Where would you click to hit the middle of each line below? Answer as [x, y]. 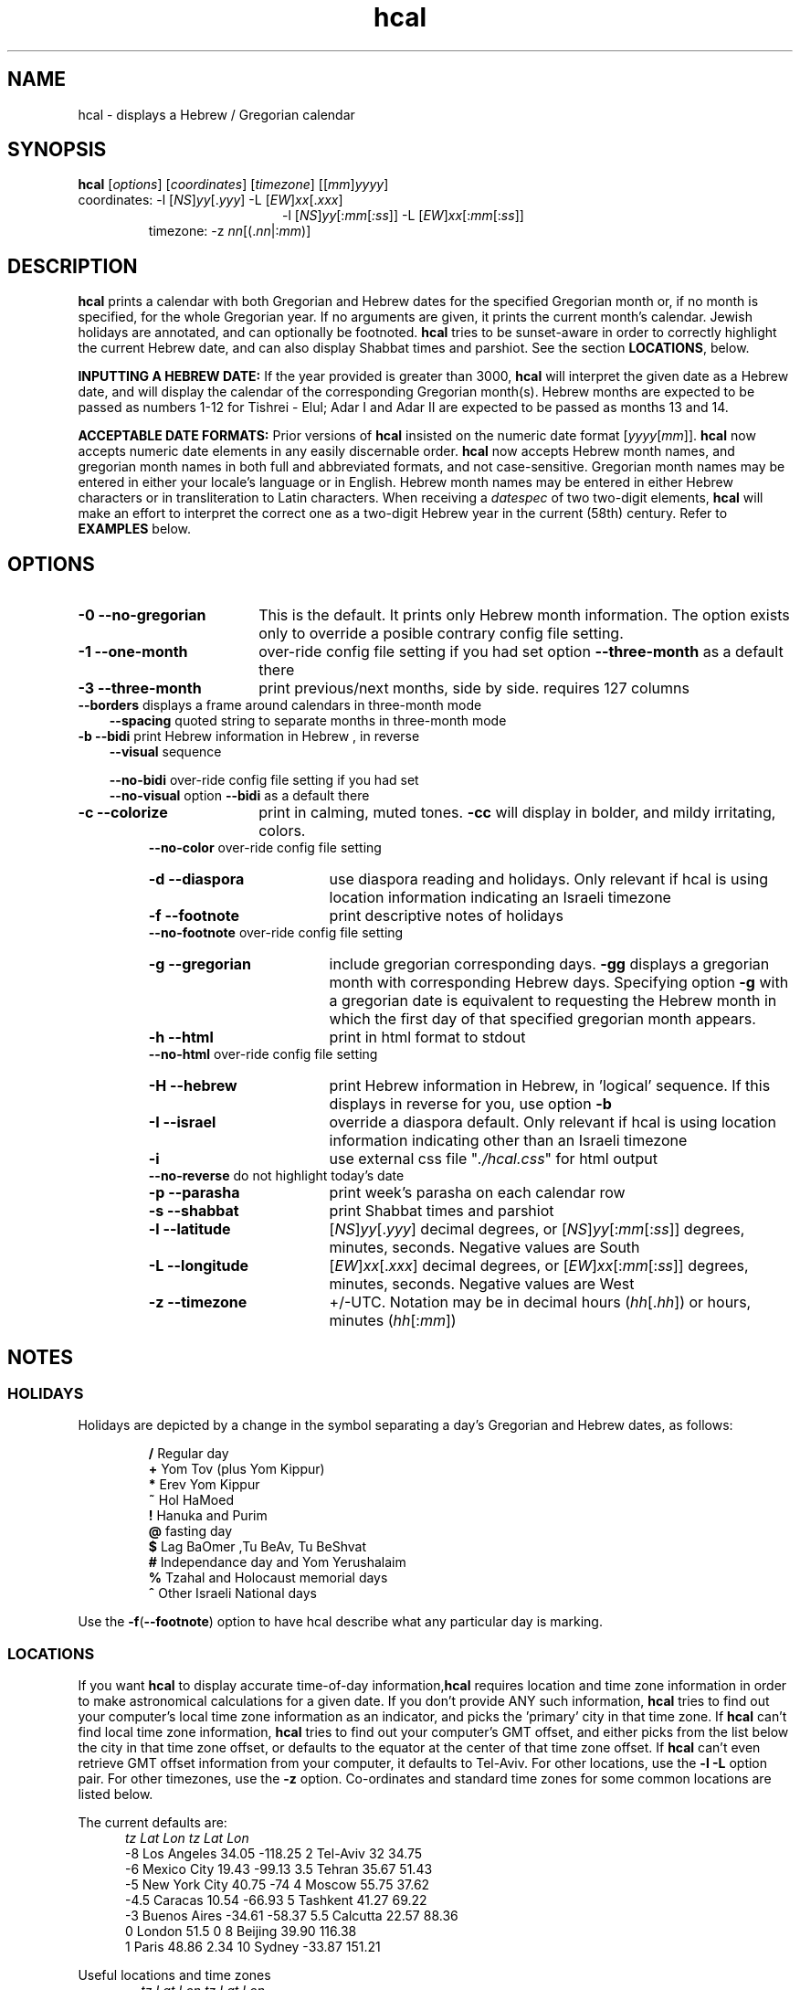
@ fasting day [190, 1531]
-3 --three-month [140, 688]
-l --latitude [189, 1229]
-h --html [181, 1037]
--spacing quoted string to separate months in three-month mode [308, 721]
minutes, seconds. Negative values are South [484, 1248]
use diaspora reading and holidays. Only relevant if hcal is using [549, 879]
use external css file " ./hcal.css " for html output [493, 1159]
